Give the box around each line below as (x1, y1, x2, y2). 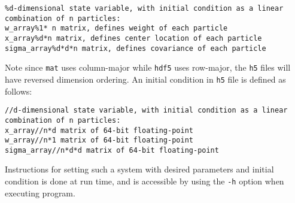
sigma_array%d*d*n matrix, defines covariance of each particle (5, 44, 266, 53)
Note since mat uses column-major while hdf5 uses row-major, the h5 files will (5, 61, 291, 74)
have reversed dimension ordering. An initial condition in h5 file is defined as (5, 72, 286, 85)
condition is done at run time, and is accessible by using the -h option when (5, 175, 284, 187)
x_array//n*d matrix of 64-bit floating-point (5, 126, 193, 135)
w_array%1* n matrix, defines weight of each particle (5, 24, 228, 33)
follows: (5, 84, 32, 97)
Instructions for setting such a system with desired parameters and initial (5, 163, 274, 175)
